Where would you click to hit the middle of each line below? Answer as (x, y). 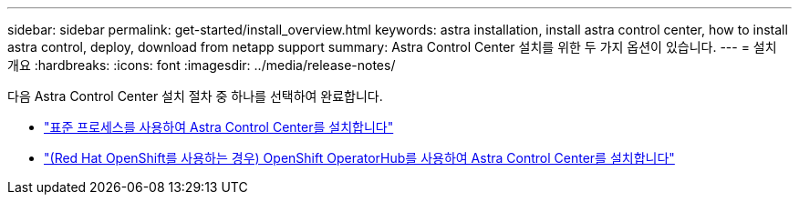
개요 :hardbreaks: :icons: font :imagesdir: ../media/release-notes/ (202, 65)
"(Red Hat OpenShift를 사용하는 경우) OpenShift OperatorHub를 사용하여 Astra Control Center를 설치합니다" (359, 158)
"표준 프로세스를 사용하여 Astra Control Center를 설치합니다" (219, 127)
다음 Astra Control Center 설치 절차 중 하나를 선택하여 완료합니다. (195, 96)
